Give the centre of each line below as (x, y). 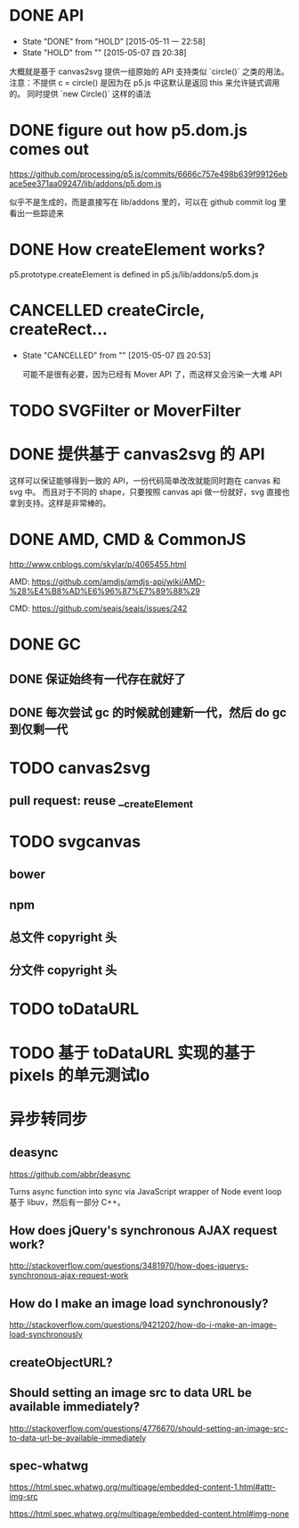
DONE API (47, 16)
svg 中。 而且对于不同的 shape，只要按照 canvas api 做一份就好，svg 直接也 (149, 491)
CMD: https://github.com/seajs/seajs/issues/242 (98, 608)
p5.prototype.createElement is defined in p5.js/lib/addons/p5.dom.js (134, 274)
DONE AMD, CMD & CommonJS (128, 540)
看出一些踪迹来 (36, 213)
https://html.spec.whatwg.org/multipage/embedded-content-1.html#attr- (143, 1487)
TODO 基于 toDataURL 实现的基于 (133, 1053)
